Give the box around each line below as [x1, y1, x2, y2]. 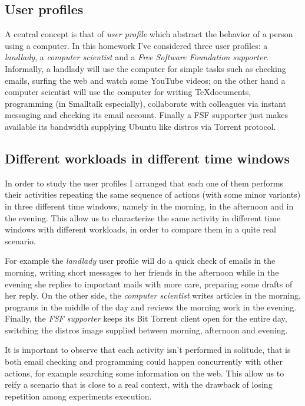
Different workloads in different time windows [5, 149, 290, 167]
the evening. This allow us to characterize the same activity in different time [5, 211, 281, 224]
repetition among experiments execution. [5, 389, 152, 402]
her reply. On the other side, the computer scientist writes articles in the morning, [5, 289, 301, 302]
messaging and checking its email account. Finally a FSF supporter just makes [5, 109, 288, 121]
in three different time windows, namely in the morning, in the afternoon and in [5, 199, 294, 212]
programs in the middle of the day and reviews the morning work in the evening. [5, 300, 297, 313]
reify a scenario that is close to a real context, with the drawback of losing [5, 378, 273, 391]
